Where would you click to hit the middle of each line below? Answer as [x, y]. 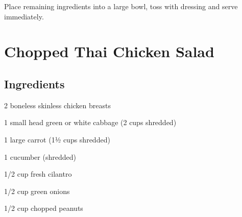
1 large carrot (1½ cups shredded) [57, 139]
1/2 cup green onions [37, 191]
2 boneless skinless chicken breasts [57, 105]
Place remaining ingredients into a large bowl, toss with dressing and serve [121, 6]
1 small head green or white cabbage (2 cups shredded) [90, 122]
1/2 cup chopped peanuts [44, 208]
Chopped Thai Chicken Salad [109, 51]
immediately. [24, 16]
